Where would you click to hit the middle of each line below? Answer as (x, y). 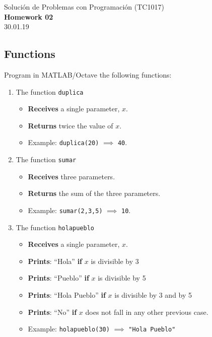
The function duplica (50, 91)
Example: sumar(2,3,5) (65, 210)
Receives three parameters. (72, 176)
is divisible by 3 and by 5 (153, 295)
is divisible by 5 (122, 278)
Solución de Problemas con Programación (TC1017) (84, 7)
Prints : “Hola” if (55, 261)
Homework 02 (29, 16)
